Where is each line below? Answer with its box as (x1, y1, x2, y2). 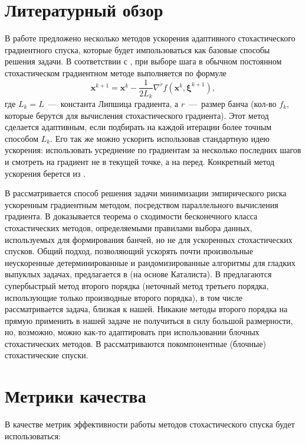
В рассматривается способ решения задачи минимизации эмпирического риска (5, 187, 287, 199)
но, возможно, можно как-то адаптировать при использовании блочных (5, 326, 259, 338)
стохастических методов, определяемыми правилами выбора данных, (5, 221, 252, 234)
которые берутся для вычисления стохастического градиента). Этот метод (5, 109, 269, 121)
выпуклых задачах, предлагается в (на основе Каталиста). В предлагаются (5, 268, 272, 280)
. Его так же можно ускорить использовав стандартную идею (50, 132, 270, 144)
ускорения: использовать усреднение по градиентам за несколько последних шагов (5, 144, 301, 156)
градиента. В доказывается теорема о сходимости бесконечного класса (5, 210, 258, 222)
